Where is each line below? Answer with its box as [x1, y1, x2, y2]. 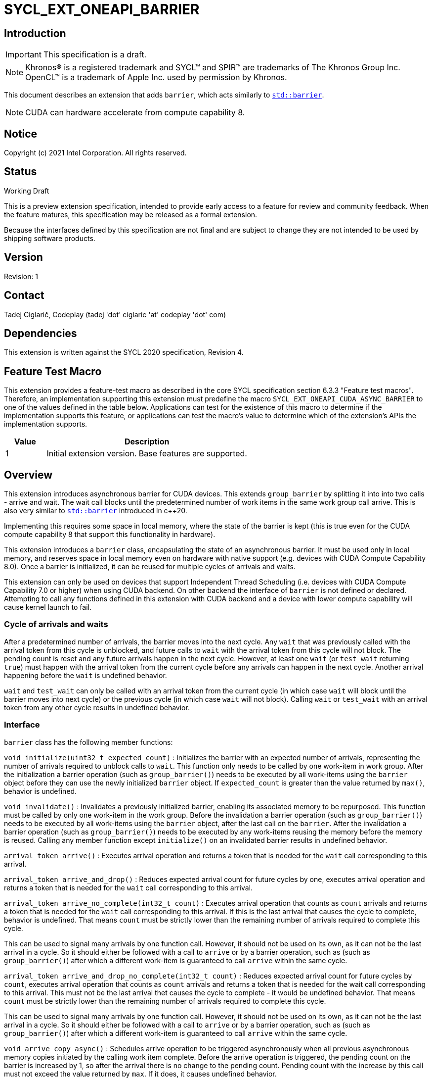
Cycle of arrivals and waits [4, 619, 108, 630]
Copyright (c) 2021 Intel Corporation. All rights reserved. [4, 148, 187, 157]
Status [4, 165, 37, 178]
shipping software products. [4, 234, 95, 243]
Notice [4, 127, 38, 140]
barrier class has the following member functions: [4, 737, 173, 746]
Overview [4, 468, 53, 481]
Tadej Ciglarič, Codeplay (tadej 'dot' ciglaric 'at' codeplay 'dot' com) [4, 310, 226, 319]
